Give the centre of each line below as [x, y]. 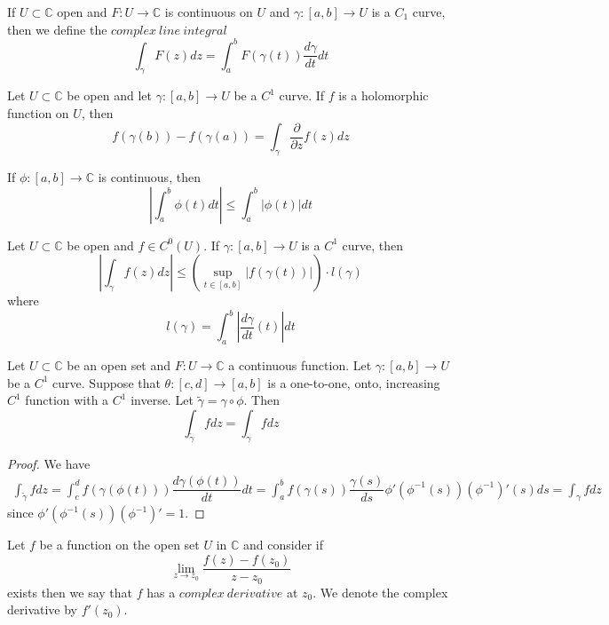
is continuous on [209, 12]
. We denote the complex [380, 592]
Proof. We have [49, 463]
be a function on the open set [119, 545]
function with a [67, 400]
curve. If [302, 95]
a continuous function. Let [300, 365]
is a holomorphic [384, 95]
